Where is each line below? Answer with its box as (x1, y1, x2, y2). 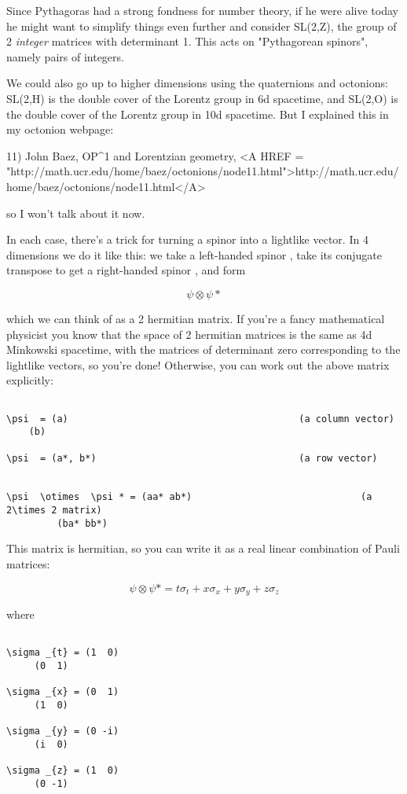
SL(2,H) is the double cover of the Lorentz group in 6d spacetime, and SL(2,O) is (6, 90, 398, 106)
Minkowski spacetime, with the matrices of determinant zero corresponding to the (6, 341, 401, 358)
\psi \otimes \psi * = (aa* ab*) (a (6, 491, 372, 503)
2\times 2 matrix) (6, 505, 102, 516)
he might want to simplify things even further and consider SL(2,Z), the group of (6, 17, 397, 34)
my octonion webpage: (6, 121, 114, 138)
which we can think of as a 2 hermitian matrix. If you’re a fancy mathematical (6, 310, 385, 326)
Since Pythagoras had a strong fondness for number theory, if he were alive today (6, 2, 398, 18)
